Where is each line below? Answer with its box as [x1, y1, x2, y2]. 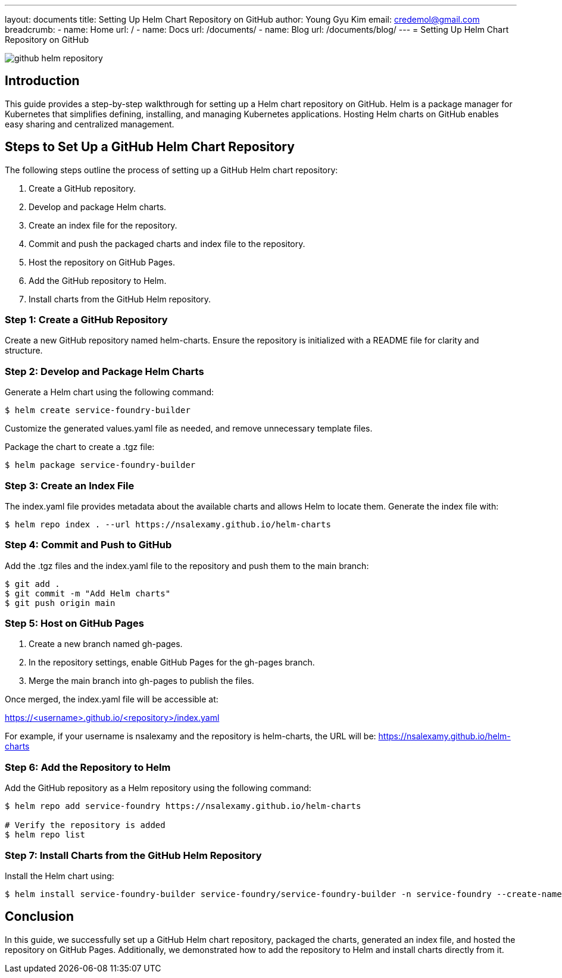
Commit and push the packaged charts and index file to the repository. [29, 238, 305, 249]
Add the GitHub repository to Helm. [29, 275, 167, 286]
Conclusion [5, 909, 74, 924]
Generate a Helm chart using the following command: [5, 387, 214, 398]
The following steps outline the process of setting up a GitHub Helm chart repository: [5, 164, 338, 175]
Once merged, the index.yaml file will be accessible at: [5, 694, 218, 705]
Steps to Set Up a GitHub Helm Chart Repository [5, 139, 295, 155]
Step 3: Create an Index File [5, 479, 135, 492]
